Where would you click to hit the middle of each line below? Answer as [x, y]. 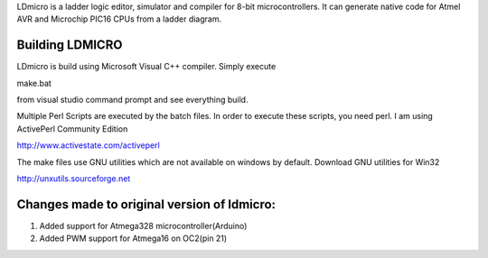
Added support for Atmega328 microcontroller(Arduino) [143, 226]
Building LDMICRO [70, 45]
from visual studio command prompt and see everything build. [132, 100]
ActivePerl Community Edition [72, 129]
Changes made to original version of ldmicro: [146, 204]
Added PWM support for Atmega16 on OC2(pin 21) [133, 238]
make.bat [34, 83]
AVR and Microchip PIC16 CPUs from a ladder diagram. [119, 19]
